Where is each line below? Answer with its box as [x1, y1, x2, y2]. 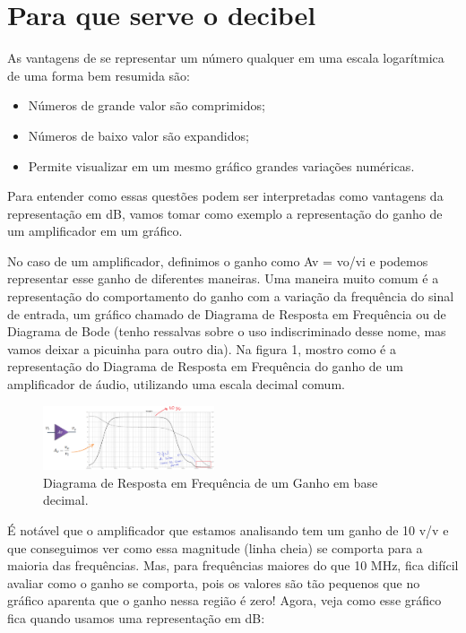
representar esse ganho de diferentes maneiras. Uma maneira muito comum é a [7, 269, 439, 288]
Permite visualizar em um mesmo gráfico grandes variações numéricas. [28, 156, 415, 175]
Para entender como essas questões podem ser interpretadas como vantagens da [7, 186, 444, 205]
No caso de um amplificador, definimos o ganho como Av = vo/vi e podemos [7, 251, 428, 270]
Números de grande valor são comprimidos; [28, 96, 265, 115]
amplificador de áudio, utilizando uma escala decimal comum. [7, 375, 345, 394]
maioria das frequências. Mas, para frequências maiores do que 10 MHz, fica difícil [7, 556, 459, 575]
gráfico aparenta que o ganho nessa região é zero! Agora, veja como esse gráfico [7, 591, 442, 610]
